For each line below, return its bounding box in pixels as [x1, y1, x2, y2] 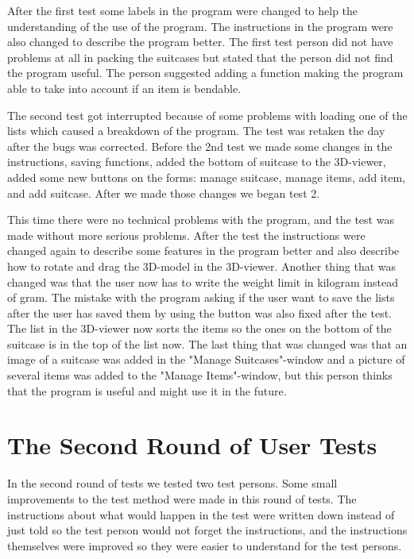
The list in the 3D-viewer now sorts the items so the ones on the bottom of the [7, 320, 392, 337]
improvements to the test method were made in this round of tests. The [7, 490, 357, 507]
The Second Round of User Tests [7, 429, 377, 461]
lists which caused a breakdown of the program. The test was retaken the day [7, 122, 385, 139]
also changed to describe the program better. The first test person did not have [7, 33, 393, 50]
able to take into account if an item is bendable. [7, 79, 242, 96]
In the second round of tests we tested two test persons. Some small [7, 475, 338, 492]
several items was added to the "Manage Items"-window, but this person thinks [7, 367, 393, 384]
